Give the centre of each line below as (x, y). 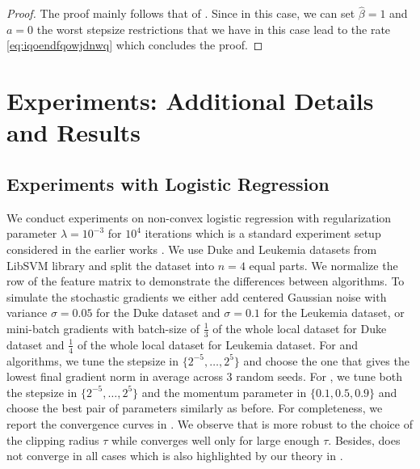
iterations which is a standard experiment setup (263, 233)
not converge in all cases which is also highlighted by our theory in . (175, 456)
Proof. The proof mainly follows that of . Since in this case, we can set (181, 13)
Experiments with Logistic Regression (168, 183)
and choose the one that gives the (326, 360)
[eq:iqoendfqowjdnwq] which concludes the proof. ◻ (135, 45)
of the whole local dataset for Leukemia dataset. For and (217, 344)
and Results (73, 132)
